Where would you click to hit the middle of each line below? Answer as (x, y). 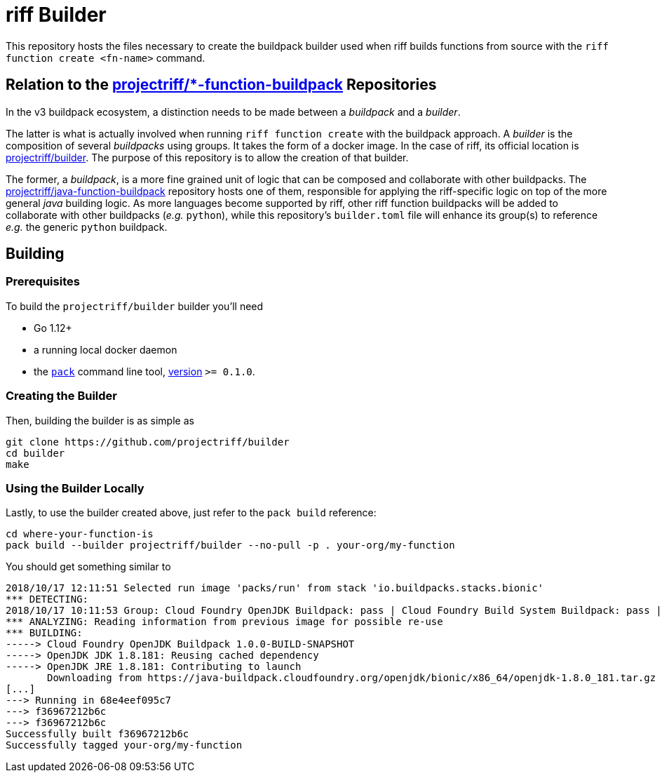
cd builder (35, 453)
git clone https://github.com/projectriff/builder (148, 442)
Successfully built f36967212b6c (97, 734)
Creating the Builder (62, 396)
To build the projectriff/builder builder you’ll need (135, 306)
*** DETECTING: (47, 599)
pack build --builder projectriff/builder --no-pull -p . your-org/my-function (230, 545)
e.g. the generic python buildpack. (87, 227)
